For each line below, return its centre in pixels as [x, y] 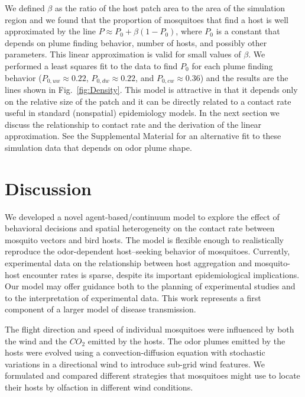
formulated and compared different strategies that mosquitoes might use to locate [152, 375]
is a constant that [248, 31]
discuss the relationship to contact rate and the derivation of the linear [133, 124]
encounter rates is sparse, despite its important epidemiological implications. [161, 274]
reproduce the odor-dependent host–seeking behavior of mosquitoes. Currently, [147, 251]
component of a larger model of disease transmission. [100, 309]
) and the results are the [244, 77]
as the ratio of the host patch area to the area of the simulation [170, 8]
